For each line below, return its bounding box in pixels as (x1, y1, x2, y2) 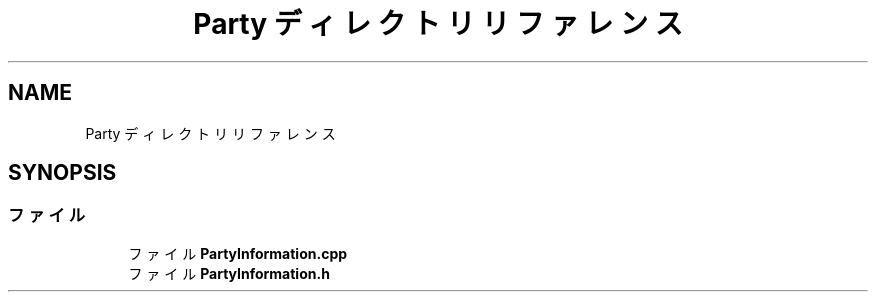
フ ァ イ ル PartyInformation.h (128, 264, 330, 282)
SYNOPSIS (8, 160, 117, 186)
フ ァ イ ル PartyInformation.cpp (128, 244, 348, 262)
